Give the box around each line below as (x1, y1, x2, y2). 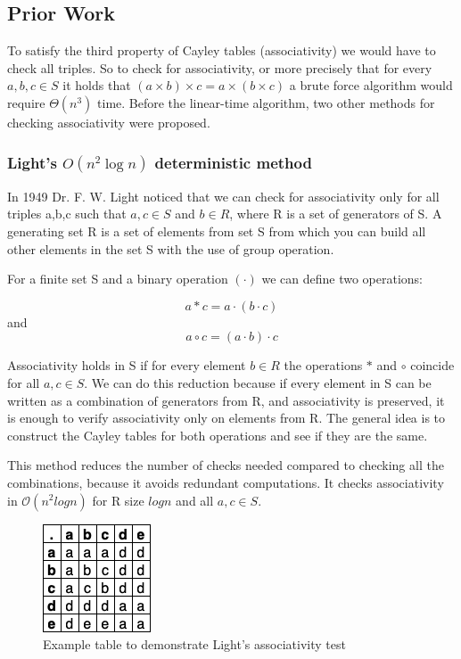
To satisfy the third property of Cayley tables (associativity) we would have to (7, 41, 436, 60)
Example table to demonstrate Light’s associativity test (43, 635, 346, 654)
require (7, 93, 45, 111)
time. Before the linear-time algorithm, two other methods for (97, 93, 435, 111)
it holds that (62, 76, 131, 95)
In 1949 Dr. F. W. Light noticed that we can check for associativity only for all (7, 186, 440, 205)
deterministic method (154, 151, 312, 173)
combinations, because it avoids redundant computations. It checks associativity (7, 473, 444, 491)
